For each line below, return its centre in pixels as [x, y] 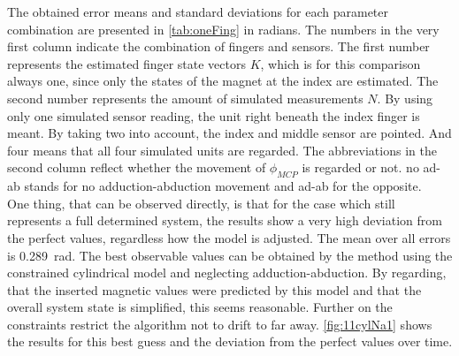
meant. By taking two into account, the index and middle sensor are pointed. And [229, 133]
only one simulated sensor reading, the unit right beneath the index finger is [214, 115]
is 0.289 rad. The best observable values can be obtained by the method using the [230, 255]
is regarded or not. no [360, 167]
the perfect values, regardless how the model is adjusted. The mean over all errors [229, 237]
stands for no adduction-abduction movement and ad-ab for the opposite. [223, 186]
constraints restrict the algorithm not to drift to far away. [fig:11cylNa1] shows [220, 324]
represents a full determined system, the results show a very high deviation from [225, 220]
